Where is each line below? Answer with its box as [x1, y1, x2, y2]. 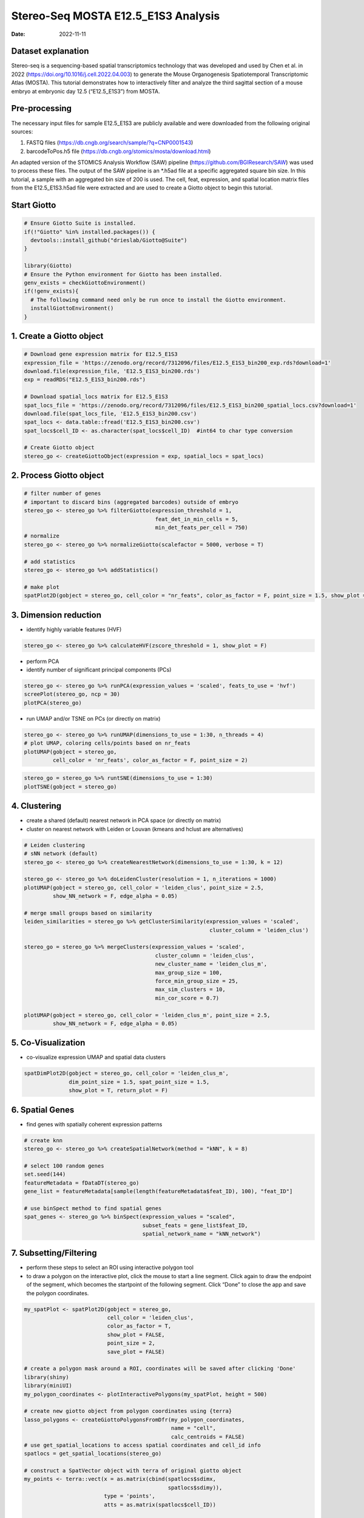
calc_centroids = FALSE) [170, 1433, 245, 1440]
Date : [11, 30, 25, 38]
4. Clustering [11, 801, 62, 811]
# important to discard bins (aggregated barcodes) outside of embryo [24, 499, 239, 505]
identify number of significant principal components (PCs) [26, 665, 172, 673]
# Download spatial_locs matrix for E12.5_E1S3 [24, 393, 168, 400]
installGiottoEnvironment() [30, 305, 114, 312]
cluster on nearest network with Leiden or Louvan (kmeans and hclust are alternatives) [26, 825, 244, 832]
